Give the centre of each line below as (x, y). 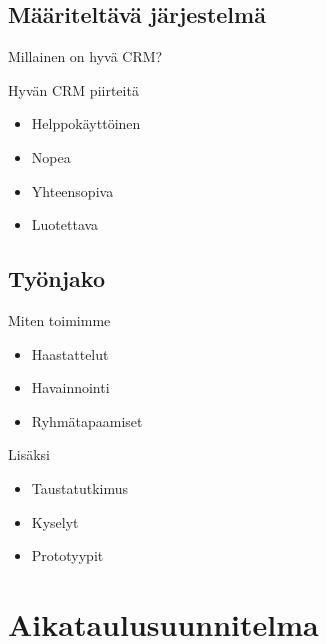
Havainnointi (70, 387)
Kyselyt (55, 521)
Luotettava (65, 224)
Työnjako (56, 278)
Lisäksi (29, 454)
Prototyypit (67, 555)
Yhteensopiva (72, 190)
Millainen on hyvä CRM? (85, 56)
